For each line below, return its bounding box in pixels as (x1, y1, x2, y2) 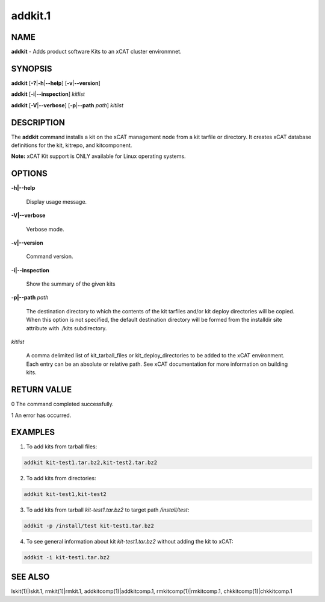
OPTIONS (11, 169, 48, 179)
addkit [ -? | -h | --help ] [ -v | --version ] (11, 79, 101, 87)
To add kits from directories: (26, 475, 96, 482)
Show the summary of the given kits (26, 280, 116, 287)
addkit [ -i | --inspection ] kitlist (11, 90, 85, 98)
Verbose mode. (26, 225, 64, 233)
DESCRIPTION (11, 118, 66, 128)
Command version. (26, 253, 73, 260)
